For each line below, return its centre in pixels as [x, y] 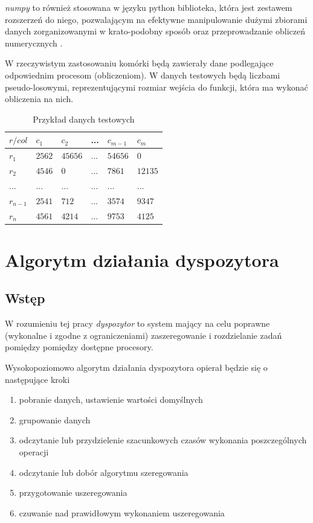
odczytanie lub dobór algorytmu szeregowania [104, 472]
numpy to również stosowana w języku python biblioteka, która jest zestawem [149, 7]
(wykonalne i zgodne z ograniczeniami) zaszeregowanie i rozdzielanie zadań [144, 335]
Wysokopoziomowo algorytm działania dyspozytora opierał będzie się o [136, 367]
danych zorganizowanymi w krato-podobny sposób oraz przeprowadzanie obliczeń [155, 31]
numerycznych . [34, 43]
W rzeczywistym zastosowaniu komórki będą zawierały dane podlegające [139, 63]
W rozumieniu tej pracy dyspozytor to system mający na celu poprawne [137, 323]
